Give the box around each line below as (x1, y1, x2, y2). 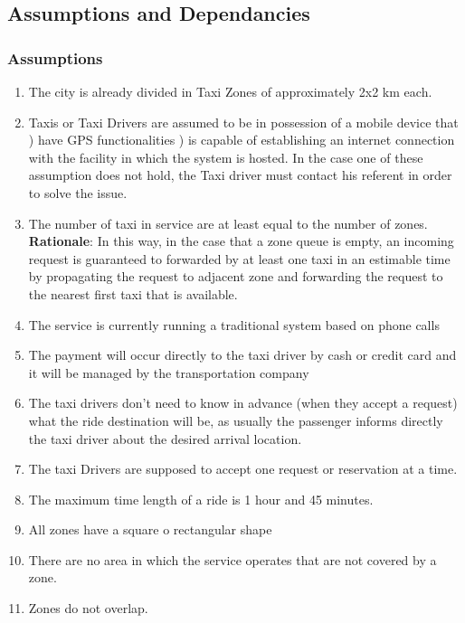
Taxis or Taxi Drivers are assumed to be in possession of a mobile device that (28, 112, 459, 131)
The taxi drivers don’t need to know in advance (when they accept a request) (28, 393, 458, 412)
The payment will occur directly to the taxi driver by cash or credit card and (28, 345, 457, 364)
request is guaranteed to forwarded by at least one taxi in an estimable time (28, 249, 451, 268)
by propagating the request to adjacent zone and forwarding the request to (28, 267, 443, 286)
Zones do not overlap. (28, 599, 148, 618)
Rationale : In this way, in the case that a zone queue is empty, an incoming (28, 231, 454, 250)
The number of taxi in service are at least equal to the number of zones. (28, 213, 428, 232)
